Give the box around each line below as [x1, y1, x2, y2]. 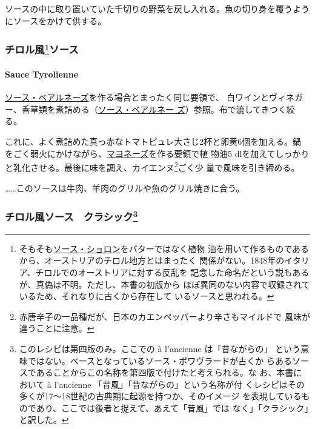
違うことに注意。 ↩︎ [19, 322, 94, 334]
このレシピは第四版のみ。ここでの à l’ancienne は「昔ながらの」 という [19, 342, 301, 354]
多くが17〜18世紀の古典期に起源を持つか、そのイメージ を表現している [19, 390, 302, 402]
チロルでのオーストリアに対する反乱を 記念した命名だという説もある [35, 265, 310, 278]
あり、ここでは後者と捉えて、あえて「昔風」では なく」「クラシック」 [36, 401, 309, 414]
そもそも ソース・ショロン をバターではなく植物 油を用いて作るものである [19, 242, 310, 254]
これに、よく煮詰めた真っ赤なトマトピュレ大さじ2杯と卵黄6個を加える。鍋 [5, 135, 301, 148]
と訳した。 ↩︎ [19, 413, 69, 426]
